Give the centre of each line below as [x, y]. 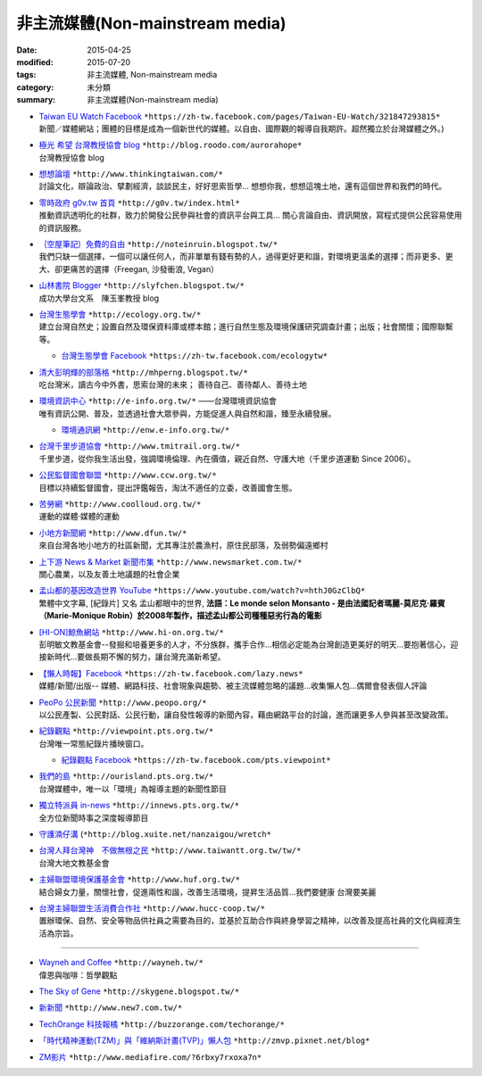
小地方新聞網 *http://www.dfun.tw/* [113, 533]
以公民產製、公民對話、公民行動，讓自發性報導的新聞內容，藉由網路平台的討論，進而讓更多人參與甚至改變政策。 [246, 715]
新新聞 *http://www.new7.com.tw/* [111, 1007]
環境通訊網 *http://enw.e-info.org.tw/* [145, 430]
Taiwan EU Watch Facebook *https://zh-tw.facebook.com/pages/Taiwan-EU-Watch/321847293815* [240, 116]
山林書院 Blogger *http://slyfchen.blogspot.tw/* [142, 286]
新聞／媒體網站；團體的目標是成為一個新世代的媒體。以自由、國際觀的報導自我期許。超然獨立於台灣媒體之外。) [242, 128]
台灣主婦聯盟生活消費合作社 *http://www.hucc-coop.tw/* [152, 908]
